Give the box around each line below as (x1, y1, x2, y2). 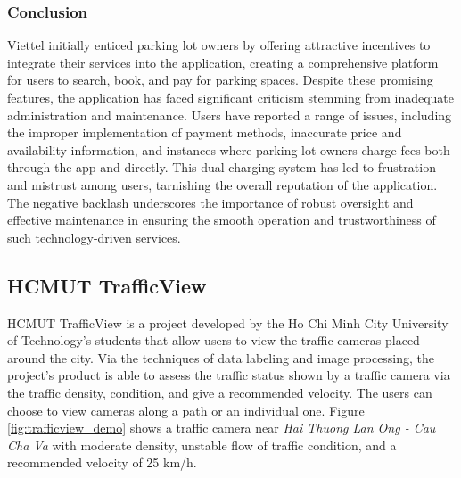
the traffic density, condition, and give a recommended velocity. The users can (7, 383, 432, 401)
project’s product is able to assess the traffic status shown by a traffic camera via (7, 366, 450, 384)
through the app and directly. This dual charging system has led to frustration (7, 158, 436, 177)
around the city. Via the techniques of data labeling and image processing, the (7, 348, 435, 367)
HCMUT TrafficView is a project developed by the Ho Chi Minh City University (7, 313, 449, 332)
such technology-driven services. (7, 227, 181, 246)
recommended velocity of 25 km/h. (7, 453, 197, 472)
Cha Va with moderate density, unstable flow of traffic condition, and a (7, 435, 397, 454)
